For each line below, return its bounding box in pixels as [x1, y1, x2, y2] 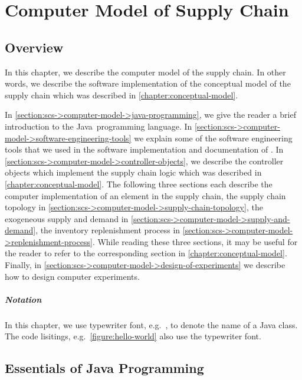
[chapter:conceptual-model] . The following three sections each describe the [5, 177, 273, 190]
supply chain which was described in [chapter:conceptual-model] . [5, 88, 238, 101]
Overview [5, 38, 64, 56]
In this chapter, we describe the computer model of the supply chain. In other [5, 65, 286, 78]
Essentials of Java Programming [5, 359, 204, 377]
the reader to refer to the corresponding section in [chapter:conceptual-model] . [5, 247, 287, 259]
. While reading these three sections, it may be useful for [92, 235, 298, 247]
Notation [5, 293, 42, 305]
